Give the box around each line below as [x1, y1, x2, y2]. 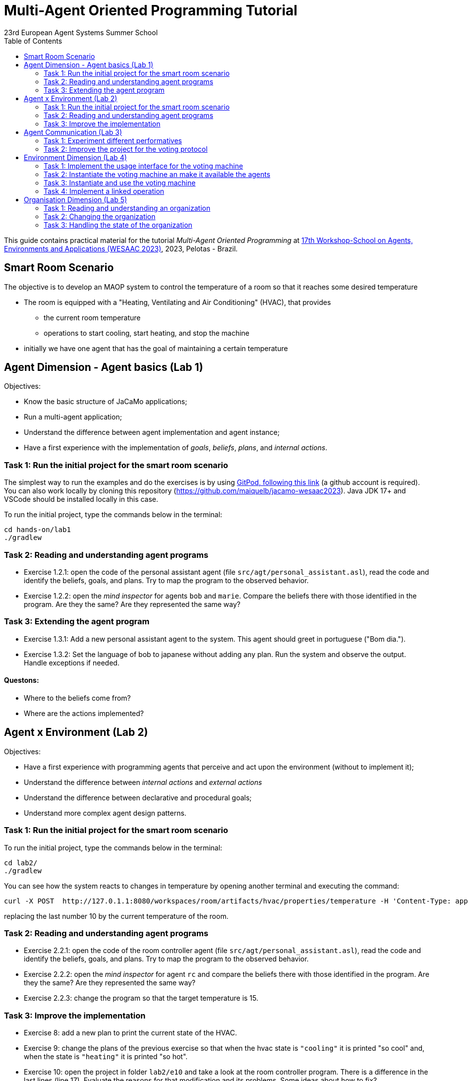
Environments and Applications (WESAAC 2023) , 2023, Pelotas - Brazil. [4, 244, 238, 253]
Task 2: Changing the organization [44, 212, 156, 221]
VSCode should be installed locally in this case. [4, 495, 159, 504]
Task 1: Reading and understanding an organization [44, 203, 211, 212]
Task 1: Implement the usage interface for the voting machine [44, 161, 243, 170]
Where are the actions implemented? [24, 709, 144, 718]
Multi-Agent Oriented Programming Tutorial [4, 2, 297, 19]
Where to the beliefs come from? [24, 693, 131, 702]
